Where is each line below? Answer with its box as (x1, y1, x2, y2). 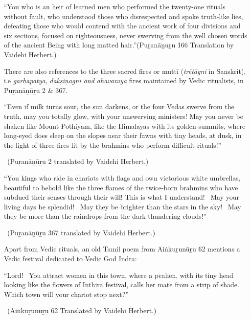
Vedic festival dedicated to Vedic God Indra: (4, 253, 137, 264)
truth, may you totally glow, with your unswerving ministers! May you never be (4, 111, 243, 121)
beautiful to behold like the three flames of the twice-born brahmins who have (4, 182, 238, 192)
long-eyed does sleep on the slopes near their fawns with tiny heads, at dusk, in (4, 130, 242, 140)
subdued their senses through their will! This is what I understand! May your (4, 192, 240, 202)
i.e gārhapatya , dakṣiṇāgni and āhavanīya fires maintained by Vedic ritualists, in (4, 75, 244, 86)
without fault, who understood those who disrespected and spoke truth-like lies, (4, 11, 243, 21)
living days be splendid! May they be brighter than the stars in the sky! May (4, 201, 241, 211)
